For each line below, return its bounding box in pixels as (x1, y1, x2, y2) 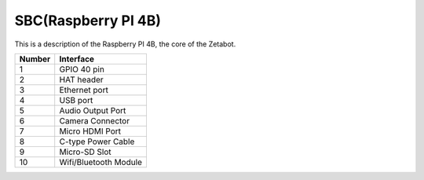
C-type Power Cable (59, 136, 135, 147)
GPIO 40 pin (59, 64, 105, 75)
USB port (59, 94, 93, 105)
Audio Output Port (59, 105, 126, 116)
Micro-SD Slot (59, 146, 111, 157)
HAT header (59, 74, 104, 85)
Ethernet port (59, 84, 109, 95)
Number (19, 53, 51, 64)
